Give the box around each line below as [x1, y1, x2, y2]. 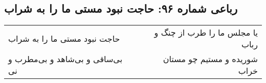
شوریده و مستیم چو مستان [163, 53, 258, 65]
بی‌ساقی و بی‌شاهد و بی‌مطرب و [8, 53, 123, 65]
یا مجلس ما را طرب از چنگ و [154, 26, 258, 39]
